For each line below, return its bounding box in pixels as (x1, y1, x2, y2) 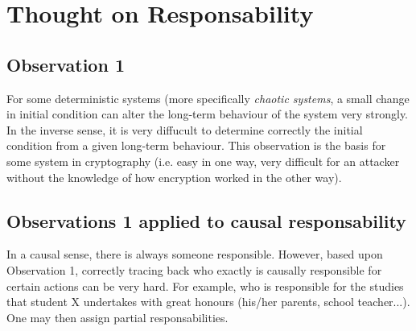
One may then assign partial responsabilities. (6, 308, 229, 325)
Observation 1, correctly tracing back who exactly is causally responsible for (6, 261, 382, 278)
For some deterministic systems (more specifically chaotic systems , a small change (6, 89, 410, 106)
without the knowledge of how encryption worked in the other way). (6, 168, 342, 185)
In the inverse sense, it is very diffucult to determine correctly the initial (6, 121, 363, 138)
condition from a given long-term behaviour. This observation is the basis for (6, 137, 386, 154)
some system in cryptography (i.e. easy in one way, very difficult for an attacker (6, 152, 400, 169)
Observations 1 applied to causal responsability (6, 208, 406, 233)
